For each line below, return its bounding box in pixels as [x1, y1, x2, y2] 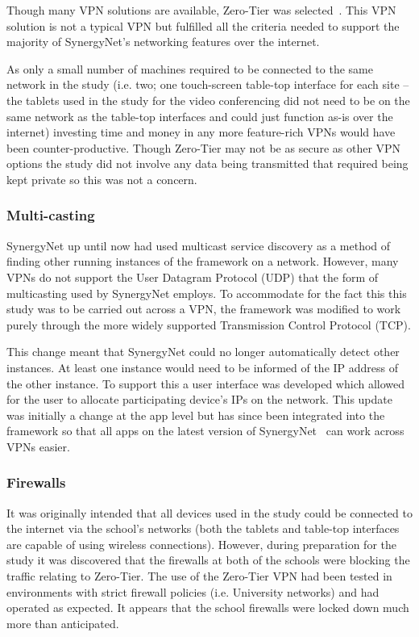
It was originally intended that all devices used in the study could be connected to [6, 504, 413, 521]
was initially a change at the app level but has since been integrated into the [6, 406, 385, 423]
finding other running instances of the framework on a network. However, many [6, 253, 399, 270]
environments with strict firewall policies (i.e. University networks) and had [6, 583, 380, 600]
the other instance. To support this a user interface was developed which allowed [6, 375, 405, 392]
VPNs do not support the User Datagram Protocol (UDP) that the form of [6, 268, 379, 285]
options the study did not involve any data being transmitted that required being [6, 155, 409, 172]
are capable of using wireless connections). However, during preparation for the [6, 535, 396, 552]
